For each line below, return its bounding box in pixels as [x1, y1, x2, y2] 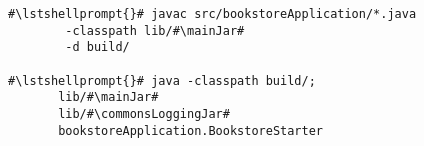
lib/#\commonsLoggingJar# [58, 106, 230, 121]
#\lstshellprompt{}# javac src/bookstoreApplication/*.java [8, 7, 417, 21]
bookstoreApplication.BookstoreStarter [58, 123, 323, 138]
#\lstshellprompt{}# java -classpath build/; [8, 73, 316, 88]
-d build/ [65, 40, 130, 55]
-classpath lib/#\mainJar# [65, 23, 245, 38]
